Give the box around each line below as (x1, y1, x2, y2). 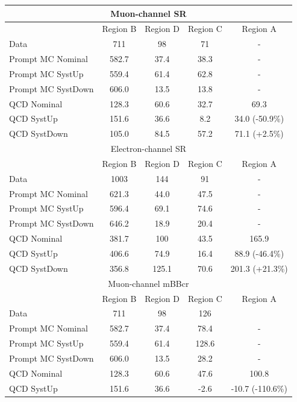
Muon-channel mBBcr (108, 277, 189, 289)
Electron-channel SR (110, 142, 187, 155)
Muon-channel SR (110, 7, 187, 19)
